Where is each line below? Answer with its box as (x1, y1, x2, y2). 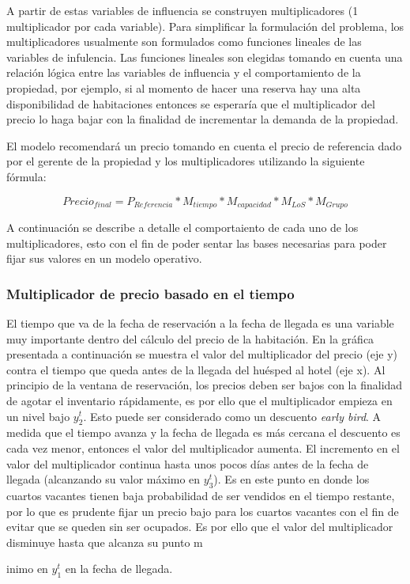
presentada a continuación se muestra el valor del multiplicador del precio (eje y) (6, 346, 398, 362)
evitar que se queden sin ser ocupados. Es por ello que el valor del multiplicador (6, 518, 393, 535)
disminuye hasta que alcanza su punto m (6, 533, 203, 550)
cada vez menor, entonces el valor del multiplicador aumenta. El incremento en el (6, 439, 400, 456)
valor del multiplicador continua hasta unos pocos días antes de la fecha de (6, 455, 369, 472)
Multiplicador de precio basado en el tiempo (6, 283, 295, 303)
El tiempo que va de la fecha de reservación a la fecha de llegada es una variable (6, 314, 394, 331)
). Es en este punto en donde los (213, 471, 370, 487)
